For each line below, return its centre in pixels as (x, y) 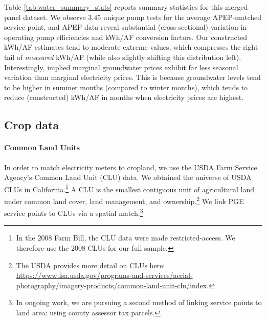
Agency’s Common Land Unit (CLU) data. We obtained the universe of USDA (128, 177)
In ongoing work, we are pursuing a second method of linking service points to (139, 302)
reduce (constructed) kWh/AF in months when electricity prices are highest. (124, 97)
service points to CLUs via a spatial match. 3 (74, 212)
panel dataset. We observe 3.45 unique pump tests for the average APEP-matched (133, 17)
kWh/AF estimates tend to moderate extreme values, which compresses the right (131, 47)
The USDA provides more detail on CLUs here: (91, 265)
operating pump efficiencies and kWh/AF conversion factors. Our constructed (126, 37)
